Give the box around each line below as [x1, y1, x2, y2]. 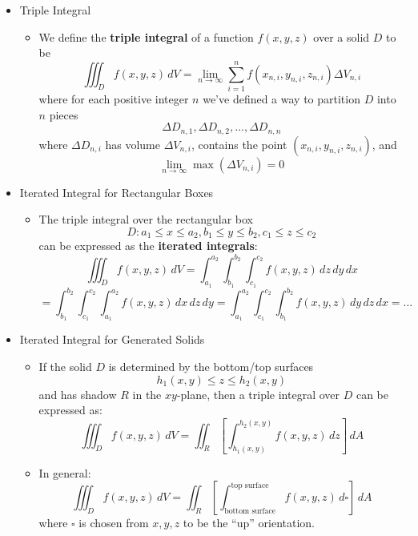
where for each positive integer [38, 90, 189, 107]
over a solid [313, 28, 370, 45]
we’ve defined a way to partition [203, 90, 360, 107]
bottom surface [224, 506, 276, 515]
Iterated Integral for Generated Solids [19, 331, 205, 348]
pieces [49, 106, 78, 123]
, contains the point [191, 135, 287, 152]
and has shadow [38, 385, 117, 402]
